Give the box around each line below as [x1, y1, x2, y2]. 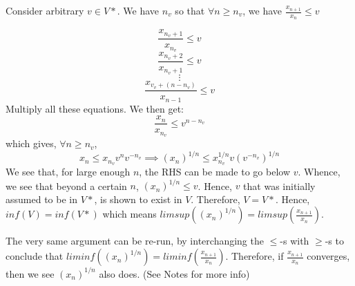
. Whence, [298, 164, 340, 179]
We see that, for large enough [6, 164, 131, 179]
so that [175, 3, 205, 17]
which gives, [6, 136, 57, 151]
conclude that [6, 249, 64, 263]
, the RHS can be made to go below [139, 164, 291, 179]
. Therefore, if [225, 249, 284, 263]
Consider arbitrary [6, 3, 84, 17]
